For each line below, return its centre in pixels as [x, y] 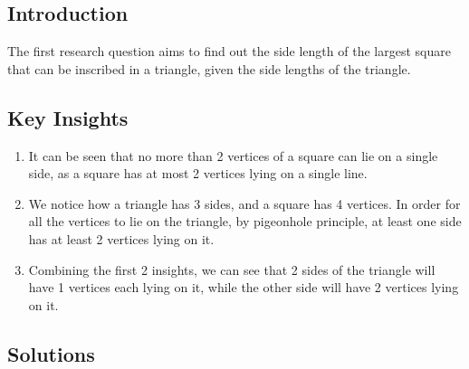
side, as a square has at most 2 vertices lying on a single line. [198, 173]
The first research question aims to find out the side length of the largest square [229, 51]
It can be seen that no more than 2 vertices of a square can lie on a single [233, 155]
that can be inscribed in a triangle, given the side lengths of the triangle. [209, 68]
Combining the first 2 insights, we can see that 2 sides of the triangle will [232, 269]
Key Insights [68, 117]
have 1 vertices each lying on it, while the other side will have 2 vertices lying [244, 287]
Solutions [51, 353]
